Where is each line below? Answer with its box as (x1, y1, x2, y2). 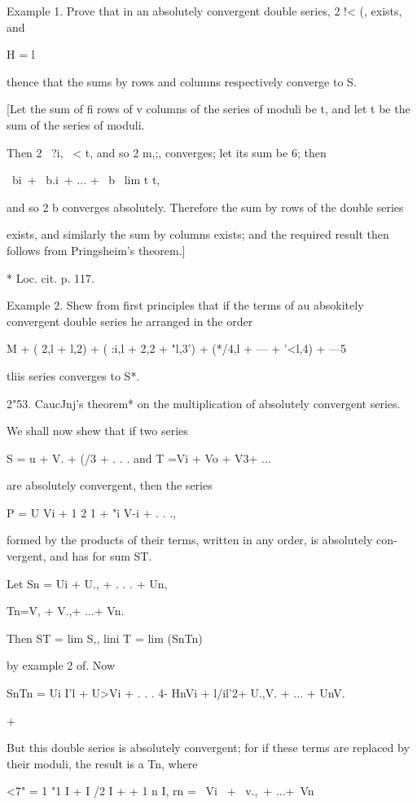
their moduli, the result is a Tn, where (7, 754, 198, 772)
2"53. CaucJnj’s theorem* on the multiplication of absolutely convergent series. (7, 394, 401, 411)
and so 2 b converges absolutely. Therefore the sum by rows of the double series (7, 198, 404, 215)
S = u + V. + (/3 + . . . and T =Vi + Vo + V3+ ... (7, 449, 271, 466)
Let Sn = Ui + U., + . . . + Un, (7, 574, 168, 592)
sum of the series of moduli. (7, 116, 145, 133)
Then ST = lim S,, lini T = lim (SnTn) (7, 629, 203, 646)
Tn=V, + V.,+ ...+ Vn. (7, 602, 125, 619)
